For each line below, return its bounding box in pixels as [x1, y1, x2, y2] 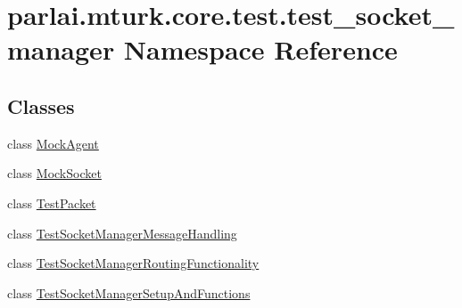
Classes [7, 92, 75, 119]
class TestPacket [7, 193, 96, 212]
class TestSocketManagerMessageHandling [7, 223, 237, 242]
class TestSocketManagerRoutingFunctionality [7, 254, 260, 272]
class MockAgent [7, 134, 99, 152]
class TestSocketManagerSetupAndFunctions [7, 283, 251, 302]
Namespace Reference [123, 31, 398, 68]
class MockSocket [7, 164, 102, 182]
